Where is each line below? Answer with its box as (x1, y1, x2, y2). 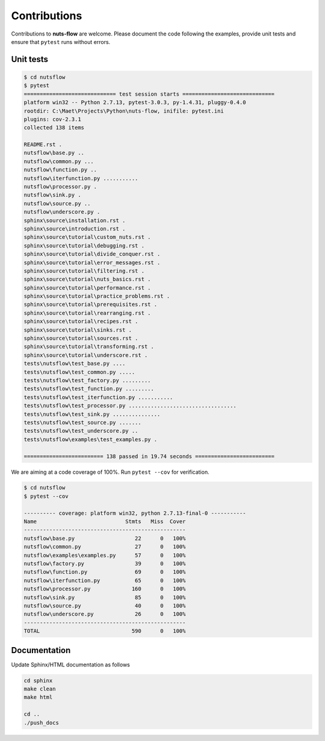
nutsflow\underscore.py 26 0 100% (23, 611, 186, 618)
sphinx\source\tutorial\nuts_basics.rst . (23, 276, 151, 283)
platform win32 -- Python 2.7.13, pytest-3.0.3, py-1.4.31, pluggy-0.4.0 (23, 99, 246, 106)
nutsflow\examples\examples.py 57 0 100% (23, 551, 186, 559)
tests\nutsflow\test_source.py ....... (23, 419, 141, 426)
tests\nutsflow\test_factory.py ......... (23, 377, 151, 383)
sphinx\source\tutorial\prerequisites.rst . (23, 301, 158, 308)
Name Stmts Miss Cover (23, 518, 186, 525)
